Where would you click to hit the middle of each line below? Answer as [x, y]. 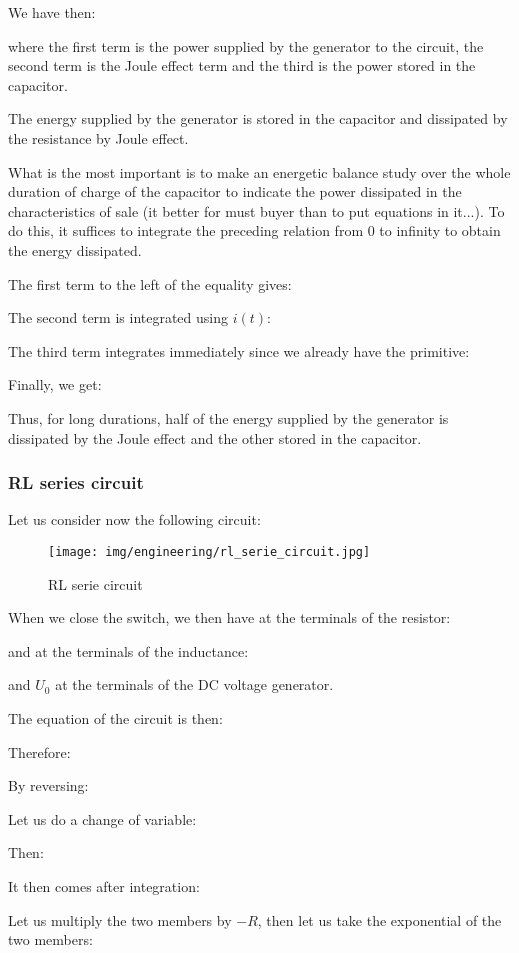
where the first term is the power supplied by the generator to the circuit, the [246, 45]
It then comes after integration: [104, 885]
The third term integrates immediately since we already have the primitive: [239, 350]
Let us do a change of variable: [102, 818]
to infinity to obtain [440, 230]
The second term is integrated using [118, 317]
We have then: [52, 12]
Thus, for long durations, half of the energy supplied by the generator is [228, 417]
